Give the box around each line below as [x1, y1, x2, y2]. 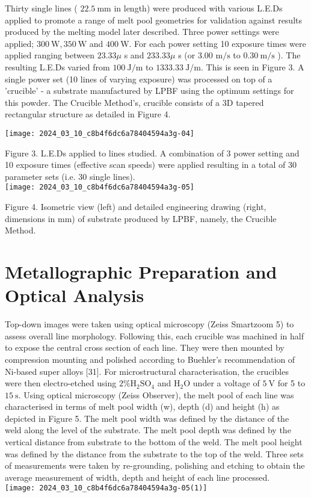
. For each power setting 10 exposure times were [129, 37, 306, 49]
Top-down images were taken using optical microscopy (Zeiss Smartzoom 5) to [5, 318, 294, 330]
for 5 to [277, 377, 306, 389]
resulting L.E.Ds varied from [5, 60, 110, 73]
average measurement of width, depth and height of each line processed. [5, 471, 270, 483]
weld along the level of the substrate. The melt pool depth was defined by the [5, 424, 291, 436]
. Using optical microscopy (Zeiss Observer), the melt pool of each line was [18, 388, 294, 401]
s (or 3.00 [178, 49, 213, 61]
